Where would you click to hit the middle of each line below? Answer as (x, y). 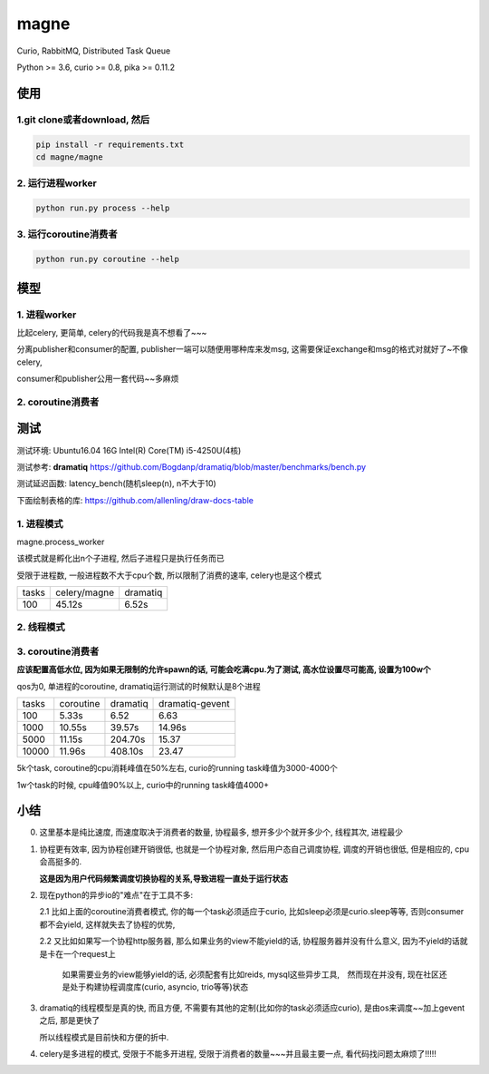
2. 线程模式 (41, 628)
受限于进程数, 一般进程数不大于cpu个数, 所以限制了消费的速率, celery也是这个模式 (169, 575)
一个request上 (90, 953)
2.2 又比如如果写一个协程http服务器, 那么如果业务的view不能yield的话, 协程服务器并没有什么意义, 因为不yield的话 (250, 941)
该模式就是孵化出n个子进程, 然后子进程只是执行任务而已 (121, 559)
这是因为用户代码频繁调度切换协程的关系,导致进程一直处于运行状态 (164, 878)
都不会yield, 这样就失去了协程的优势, (107, 924)
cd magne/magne (69, 157)
